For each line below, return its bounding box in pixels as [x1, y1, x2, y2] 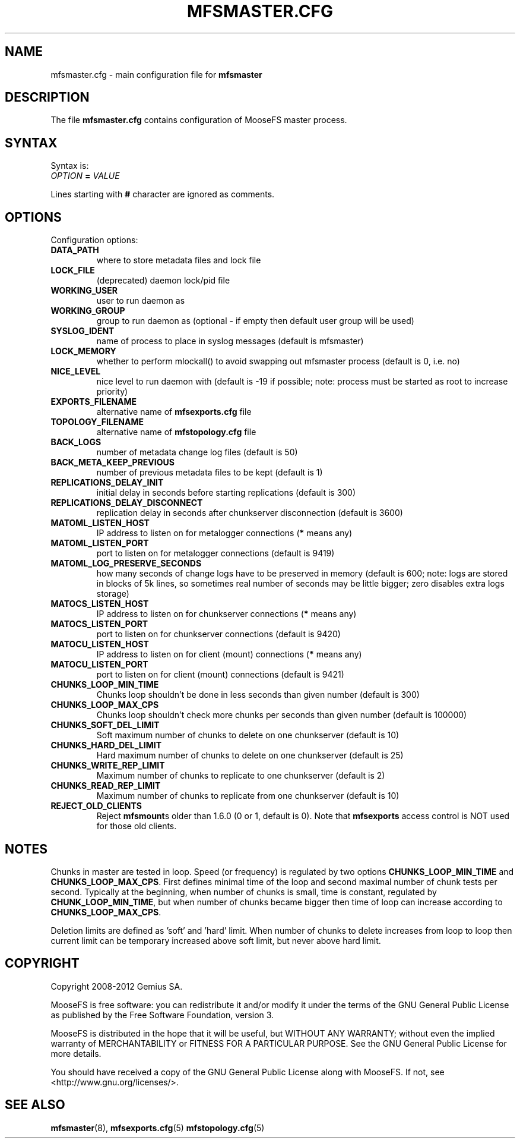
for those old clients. [96, 821, 177, 832]
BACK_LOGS [50, 437, 102, 448]
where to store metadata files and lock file [96, 255, 261, 266]
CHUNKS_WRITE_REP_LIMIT [50, 760, 165, 771]
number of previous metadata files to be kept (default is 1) [96, 467, 323, 478]
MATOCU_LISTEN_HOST [50, 639, 149, 650]
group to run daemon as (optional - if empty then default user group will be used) [96, 316, 414, 326]
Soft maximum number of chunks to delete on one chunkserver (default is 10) [96, 730, 399, 741]
